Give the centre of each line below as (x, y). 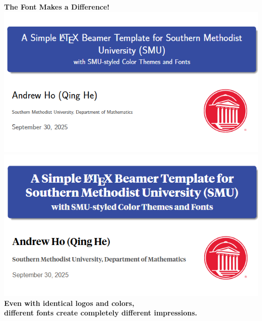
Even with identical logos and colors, (69, 303)
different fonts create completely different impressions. (101, 313)
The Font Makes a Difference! (57, 7)
